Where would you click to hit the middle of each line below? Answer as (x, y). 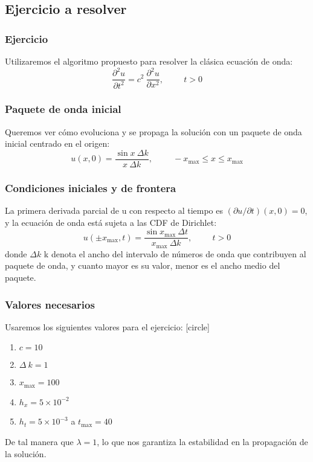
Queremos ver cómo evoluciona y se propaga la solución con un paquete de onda (153, 131)
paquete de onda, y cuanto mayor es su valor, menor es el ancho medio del (143, 265)
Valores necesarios (50, 304)
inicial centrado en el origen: (57, 143)
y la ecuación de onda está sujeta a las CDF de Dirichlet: (111, 222)
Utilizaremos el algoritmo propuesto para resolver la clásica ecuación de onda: (149, 61)
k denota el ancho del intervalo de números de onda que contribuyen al (175, 253)
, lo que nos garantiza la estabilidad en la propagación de (202, 441)
